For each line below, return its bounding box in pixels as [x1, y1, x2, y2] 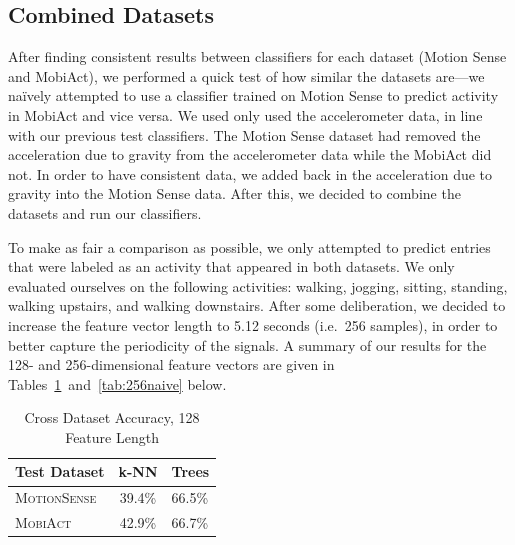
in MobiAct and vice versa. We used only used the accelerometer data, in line [8, 104, 483, 125]
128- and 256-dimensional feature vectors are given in [8, 354, 335, 375]
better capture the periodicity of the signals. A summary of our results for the [8, 334, 487, 355]
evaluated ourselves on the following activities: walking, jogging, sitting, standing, [8, 275, 508, 296]
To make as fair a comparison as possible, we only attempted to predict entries [8, 236, 491, 257]
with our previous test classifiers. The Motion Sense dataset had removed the [8, 124, 481, 145]
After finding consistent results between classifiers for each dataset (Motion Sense [8, 46, 507, 67]
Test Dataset [15, 461, 105, 482]
